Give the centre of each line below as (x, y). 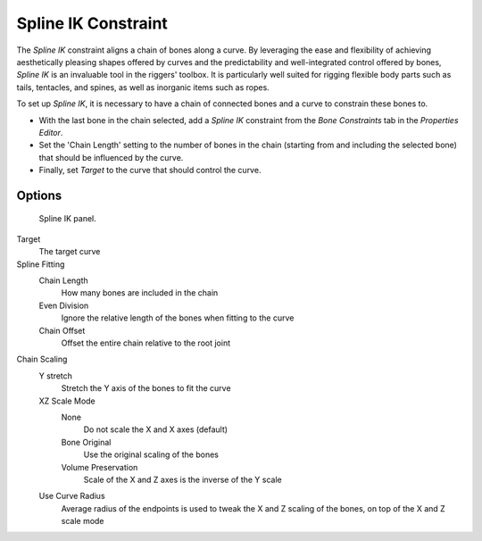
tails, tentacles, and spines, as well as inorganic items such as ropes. (143, 87)
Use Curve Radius (72, 496)
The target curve (70, 252)
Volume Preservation (100, 467)
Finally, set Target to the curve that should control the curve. (150, 171)
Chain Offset (62, 330)
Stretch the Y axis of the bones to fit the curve (146, 388)
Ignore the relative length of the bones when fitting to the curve (178, 318)
